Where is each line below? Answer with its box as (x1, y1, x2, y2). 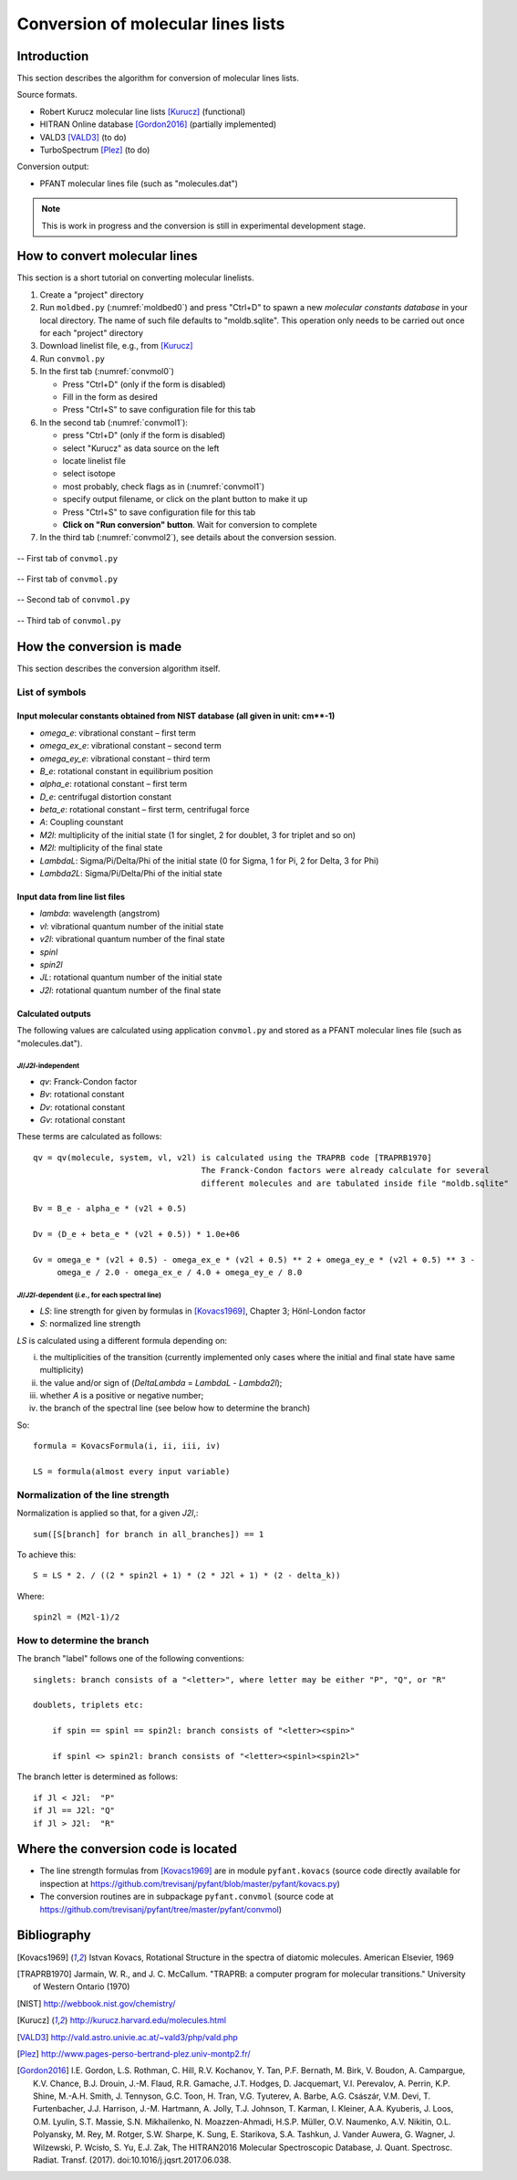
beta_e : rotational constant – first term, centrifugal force (39, 804, 250, 815)
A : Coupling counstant (39, 817, 124, 828)
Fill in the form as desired (62, 392, 159, 402)
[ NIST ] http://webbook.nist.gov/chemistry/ (16, 1997, 176, 2008)
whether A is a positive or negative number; (39, 1390, 204, 1401)
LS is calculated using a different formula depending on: (16, 1335, 228, 1346)
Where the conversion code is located (16, 1841, 237, 1857)
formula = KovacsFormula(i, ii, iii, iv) (33, 1441, 221, 1452)
